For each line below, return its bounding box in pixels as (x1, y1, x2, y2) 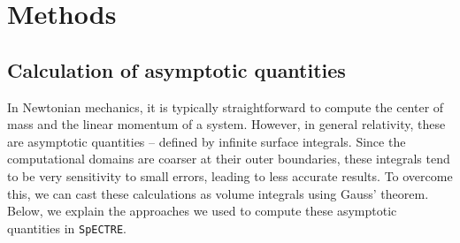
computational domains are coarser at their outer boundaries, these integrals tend (7, 149, 450, 168)
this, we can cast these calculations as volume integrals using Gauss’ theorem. (7, 184, 429, 202)
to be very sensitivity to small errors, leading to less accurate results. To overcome (7, 166, 453, 185)
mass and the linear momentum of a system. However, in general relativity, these (7, 115, 446, 133)
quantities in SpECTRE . (7, 218, 127, 237)
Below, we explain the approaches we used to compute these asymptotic (7, 201, 397, 220)
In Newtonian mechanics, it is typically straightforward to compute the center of (7, 97, 444, 116)
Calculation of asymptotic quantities (7, 56, 346, 83)
